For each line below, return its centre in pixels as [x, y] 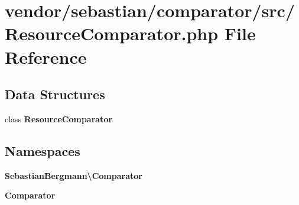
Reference [46, 56]
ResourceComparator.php [112, 33]
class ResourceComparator [59, 118]
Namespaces [43, 150]
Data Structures [55, 94]
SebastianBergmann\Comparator [74, 175]
